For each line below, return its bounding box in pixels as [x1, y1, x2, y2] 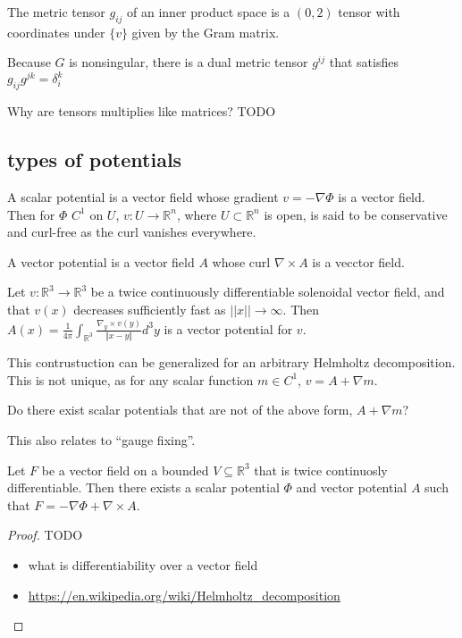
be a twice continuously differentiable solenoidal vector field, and [90, 282, 445, 301]
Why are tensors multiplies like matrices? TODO [7, 102, 276, 121]
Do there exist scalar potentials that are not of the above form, [7, 400, 353, 419]
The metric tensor [7, 3, 105, 21]
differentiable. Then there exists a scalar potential [7, 478, 280, 497]
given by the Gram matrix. [131, 22, 280, 41]
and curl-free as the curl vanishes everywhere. [7, 222, 256, 241]
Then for [7, 205, 55, 223]
